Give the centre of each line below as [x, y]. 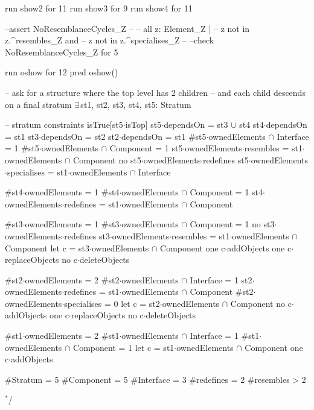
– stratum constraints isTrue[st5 [64, 125]
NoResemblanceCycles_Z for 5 [62, 52]
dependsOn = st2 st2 [80, 136]
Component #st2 [222, 292]
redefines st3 [87, 235]
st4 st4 [252, 125]
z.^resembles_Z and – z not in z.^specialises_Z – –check [110, 40]
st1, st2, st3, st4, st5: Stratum [136, 104]
